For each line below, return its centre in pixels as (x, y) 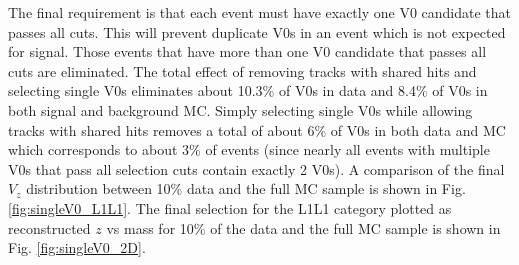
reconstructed (49, 227)
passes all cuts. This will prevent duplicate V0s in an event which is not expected (257, 31)
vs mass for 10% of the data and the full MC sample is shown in (303, 227)
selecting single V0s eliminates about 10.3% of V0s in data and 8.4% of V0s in (248, 90)
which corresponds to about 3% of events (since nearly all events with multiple (249, 149)
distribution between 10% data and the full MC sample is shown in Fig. (246, 188)
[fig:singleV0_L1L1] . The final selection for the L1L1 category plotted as (230, 207)
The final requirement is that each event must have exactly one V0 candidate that (260, 12)
